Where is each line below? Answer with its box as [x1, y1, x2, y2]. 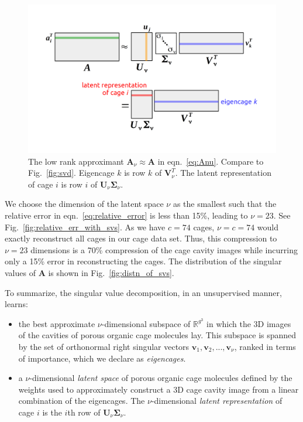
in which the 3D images [206, 317, 291, 329]
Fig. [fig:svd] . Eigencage [28, 166, 115, 179]
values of [5, 266, 36, 278]
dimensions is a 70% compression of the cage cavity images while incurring [30, 243, 298, 256]
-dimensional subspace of [101, 317, 191, 329]
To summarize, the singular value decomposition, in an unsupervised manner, [5, 286, 282, 298]
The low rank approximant [28, 155, 124, 167]
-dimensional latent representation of [151, 394, 283, 407]
